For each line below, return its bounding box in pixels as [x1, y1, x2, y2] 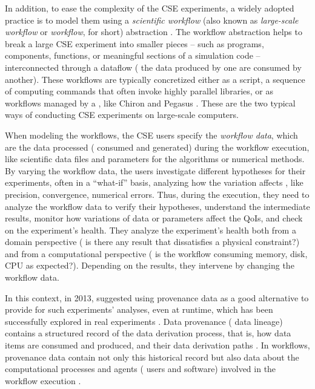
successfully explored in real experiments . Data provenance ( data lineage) [5, 315, 283, 327]
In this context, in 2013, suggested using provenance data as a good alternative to [5, 291, 309, 304]
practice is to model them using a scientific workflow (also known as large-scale [5, 13, 299, 26]
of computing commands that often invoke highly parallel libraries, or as [5, 85, 273, 97]
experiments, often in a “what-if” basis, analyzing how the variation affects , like [5, 176, 303, 189]
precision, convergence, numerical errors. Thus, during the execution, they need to [5, 188, 310, 200]
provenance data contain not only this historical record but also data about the [5, 350, 299, 363]
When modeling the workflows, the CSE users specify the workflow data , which [5, 128, 298, 141]
